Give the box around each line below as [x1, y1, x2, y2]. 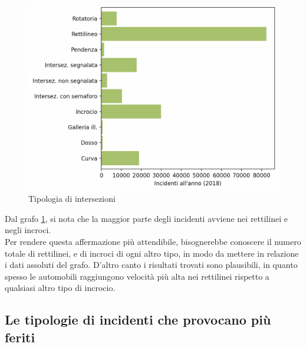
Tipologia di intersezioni [28, 192, 116, 205]
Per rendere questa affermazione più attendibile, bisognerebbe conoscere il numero [5, 235, 301, 248]
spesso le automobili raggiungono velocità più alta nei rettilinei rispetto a [5, 270, 269, 282]
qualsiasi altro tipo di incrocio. [5, 281, 116, 294]
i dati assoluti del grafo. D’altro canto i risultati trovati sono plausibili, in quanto [5, 258, 298, 271]
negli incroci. [5, 224, 51, 236]
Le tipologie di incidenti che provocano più [5, 310, 271, 329]
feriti [5, 328, 35, 346]
